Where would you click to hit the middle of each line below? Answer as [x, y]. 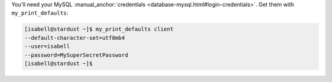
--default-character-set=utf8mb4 [75, 38]
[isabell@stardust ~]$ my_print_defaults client [99, 29]
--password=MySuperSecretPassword [76, 55]
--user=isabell [47, 47]
